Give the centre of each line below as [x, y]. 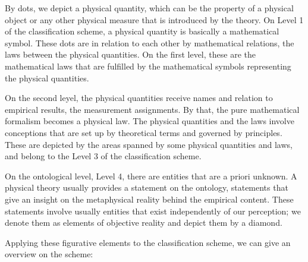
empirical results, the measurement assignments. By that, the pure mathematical [152, 109]
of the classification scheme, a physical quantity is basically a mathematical [142, 31]
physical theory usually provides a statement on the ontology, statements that [147, 187]
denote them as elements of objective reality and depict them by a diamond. [144, 222]
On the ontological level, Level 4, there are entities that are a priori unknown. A [151, 176]
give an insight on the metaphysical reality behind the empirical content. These [149, 199]
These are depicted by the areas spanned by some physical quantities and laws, [149, 144]
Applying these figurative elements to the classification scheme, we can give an [148, 242]
